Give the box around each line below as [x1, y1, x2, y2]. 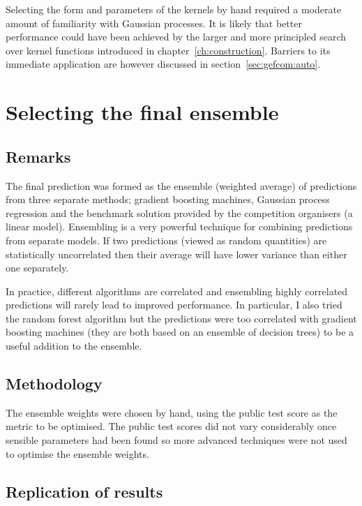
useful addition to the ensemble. [6, 338, 142, 353]
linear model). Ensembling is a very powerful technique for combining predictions [6, 219, 353, 234]
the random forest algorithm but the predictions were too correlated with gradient [6, 311, 357, 325]
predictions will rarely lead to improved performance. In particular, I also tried [6, 297, 342, 312]
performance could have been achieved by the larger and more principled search [6, 29, 347, 44]
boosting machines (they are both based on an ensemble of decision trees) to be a [6, 325, 354, 339]
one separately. [6, 260, 69, 275]
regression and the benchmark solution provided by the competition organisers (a [6, 205, 353, 220]
